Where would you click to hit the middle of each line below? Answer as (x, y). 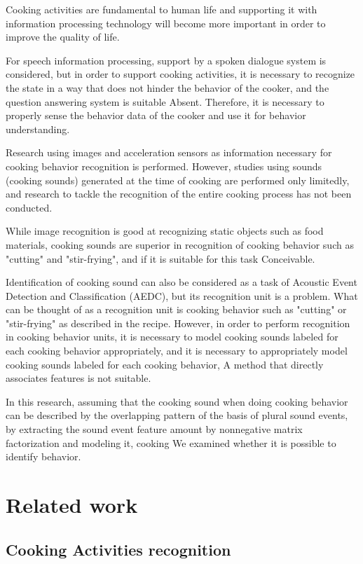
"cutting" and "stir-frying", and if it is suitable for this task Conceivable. (160, 258)
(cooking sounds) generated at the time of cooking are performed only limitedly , (178, 180)
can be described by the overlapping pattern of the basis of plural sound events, (177, 415)
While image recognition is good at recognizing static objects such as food (165, 231)
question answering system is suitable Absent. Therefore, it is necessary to (165, 101)
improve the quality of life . (63, 37)
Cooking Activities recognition (118, 549)
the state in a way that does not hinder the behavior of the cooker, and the (167, 87)
